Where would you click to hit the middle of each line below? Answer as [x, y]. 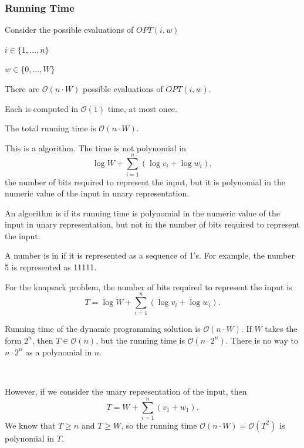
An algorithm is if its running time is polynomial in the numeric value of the [142, 213]
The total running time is [50, 128]
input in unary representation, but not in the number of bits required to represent [152, 224]
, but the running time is [140, 340]
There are [22, 89]
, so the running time [159, 425]
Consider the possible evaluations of [69, 30]
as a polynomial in [59, 352]
